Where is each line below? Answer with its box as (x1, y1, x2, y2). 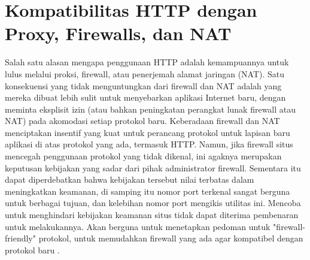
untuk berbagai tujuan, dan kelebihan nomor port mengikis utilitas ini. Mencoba (5, 196, 301, 209)
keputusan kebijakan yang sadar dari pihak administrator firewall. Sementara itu (5, 161, 301, 174)
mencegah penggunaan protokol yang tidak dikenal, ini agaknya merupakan (5, 150, 282, 162)
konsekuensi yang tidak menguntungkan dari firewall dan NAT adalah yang (5, 79, 282, 92)
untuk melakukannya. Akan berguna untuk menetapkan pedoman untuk (5, 220, 271, 232)
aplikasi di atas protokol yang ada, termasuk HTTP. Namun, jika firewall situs (5, 138, 293, 150)
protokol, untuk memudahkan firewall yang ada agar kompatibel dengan (38, 232, 303, 244)
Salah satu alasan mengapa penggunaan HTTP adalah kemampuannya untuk (5, 56, 289, 68)
